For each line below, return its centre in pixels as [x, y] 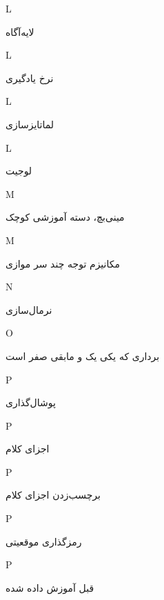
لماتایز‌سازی [30, 124]
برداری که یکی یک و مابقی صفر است [83, 356]
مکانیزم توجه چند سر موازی [63, 263]
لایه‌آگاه [20, 31]
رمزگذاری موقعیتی [44, 541]
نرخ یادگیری [30, 78]
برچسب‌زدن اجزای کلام [53, 495]
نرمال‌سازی [29, 309]
